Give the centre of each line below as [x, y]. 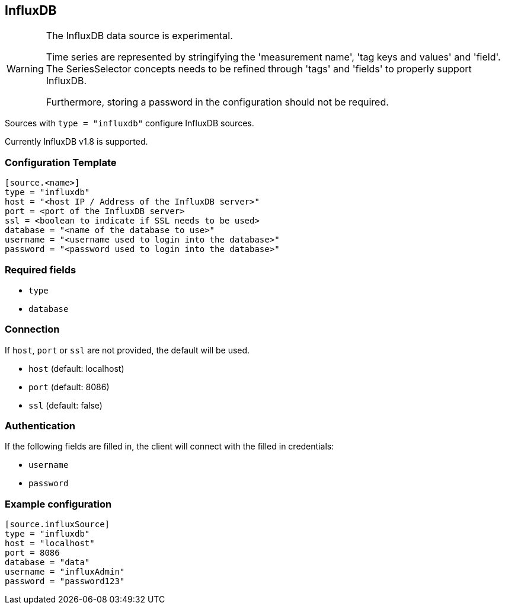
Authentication [40, 426]
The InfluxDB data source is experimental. [139, 36]
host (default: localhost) [76, 368]
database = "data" [47, 562]
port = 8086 [32, 553]
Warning [25, 69]
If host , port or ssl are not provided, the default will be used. [127, 350]
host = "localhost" [50, 543]
